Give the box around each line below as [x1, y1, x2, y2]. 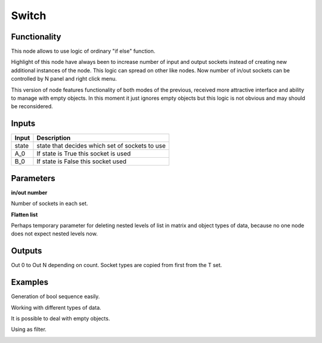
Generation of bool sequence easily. [11, 293, 100, 300]
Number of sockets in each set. [11, 200, 88, 207]
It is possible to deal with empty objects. [11, 314, 110, 322]
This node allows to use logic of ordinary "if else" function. [11, 48, 156, 55]
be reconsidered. [11, 103, 53, 110]
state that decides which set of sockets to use [36, 142, 166, 150]
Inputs [11, 118, 36, 128]
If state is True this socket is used [36, 149, 131, 158]
